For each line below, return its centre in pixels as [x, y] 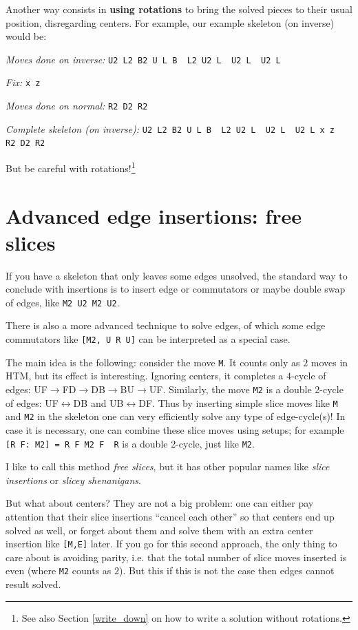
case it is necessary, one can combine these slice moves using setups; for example [175, 429]
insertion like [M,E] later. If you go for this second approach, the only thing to [171, 544]
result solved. [33, 584]
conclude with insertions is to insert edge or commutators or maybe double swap [176, 289]
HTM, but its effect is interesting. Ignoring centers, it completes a [145, 376]
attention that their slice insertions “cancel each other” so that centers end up [170, 516]
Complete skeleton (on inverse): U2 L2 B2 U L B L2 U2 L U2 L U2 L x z [170, 128]
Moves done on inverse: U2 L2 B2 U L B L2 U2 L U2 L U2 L [143, 59]
